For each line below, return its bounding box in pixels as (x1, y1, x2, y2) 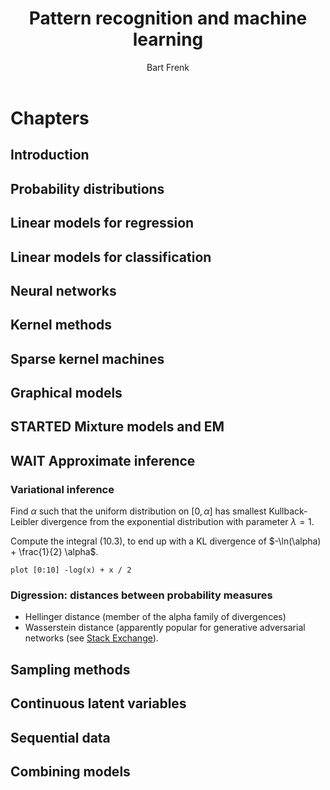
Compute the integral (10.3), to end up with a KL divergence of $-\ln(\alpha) (10, 535, 322, 547)
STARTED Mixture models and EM (10, 418, 225, 436)
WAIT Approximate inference (10, 452, 196, 469)
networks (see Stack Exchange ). (24, 632, 159, 644)
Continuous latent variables (10, 695, 187, 712)
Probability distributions (10, 180, 165, 197)
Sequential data (10, 729, 111, 746)
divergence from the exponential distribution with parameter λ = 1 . (40, 516, 315, 528)
